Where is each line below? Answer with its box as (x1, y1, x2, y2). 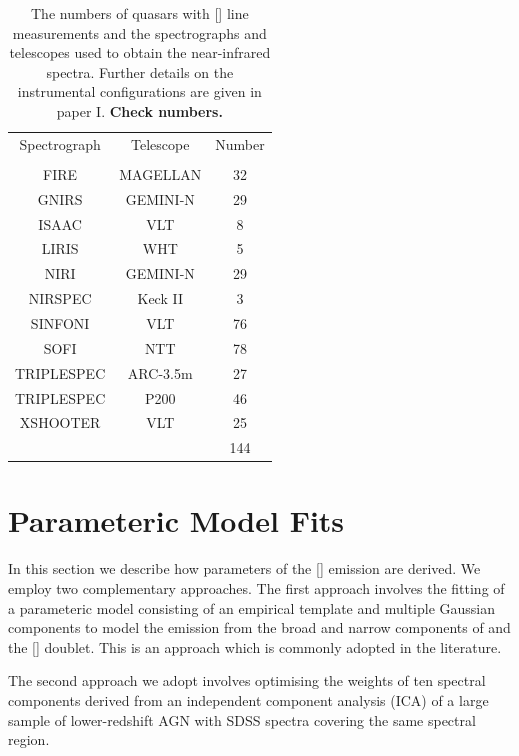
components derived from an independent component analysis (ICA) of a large (8, 689, 489, 710)
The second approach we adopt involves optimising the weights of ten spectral (8, 670, 486, 691)
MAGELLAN (119, 163, 202, 184)
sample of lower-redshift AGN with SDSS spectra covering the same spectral (8, 709, 476, 730)
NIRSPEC (28, 288, 92, 309)
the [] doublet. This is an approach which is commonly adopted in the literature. (8, 636, 502, 657)
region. (8, 729, 50, 750)
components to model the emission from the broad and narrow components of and (8, 617, 511, 638)
